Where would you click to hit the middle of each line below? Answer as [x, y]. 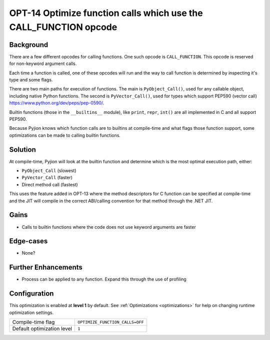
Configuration [31, 294]
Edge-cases [28, 241]
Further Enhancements [46, 267]
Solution [22, 150]
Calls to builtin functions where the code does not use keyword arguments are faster [109, 227]
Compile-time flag [33, 322]
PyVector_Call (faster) [47, 178]
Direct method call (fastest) [50, 184]
